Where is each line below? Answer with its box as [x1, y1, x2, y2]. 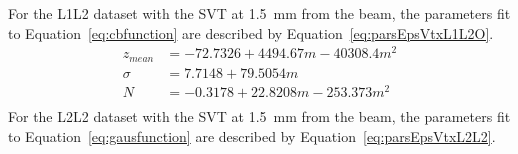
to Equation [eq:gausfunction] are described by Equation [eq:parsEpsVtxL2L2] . [8, 125, 496, 146]
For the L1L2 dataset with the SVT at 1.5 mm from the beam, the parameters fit [8, 3, 511, 23]
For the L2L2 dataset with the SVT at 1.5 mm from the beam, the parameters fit [8, 105, 511, 126]
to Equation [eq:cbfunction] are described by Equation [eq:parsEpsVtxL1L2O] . [8, 22, 494, 43]
